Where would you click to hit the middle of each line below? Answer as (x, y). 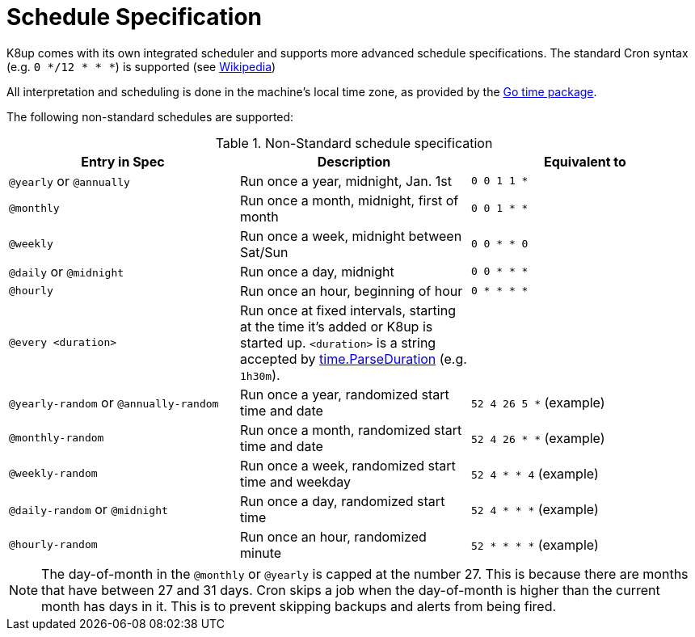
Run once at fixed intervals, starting (347, 310)
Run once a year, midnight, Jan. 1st (345, 181)
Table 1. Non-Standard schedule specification (354, 143)
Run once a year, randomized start (344, 394)
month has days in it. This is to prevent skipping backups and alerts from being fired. (299, 606)
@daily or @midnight (67, 271)
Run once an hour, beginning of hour (351, 291)
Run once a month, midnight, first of (349, 200)
